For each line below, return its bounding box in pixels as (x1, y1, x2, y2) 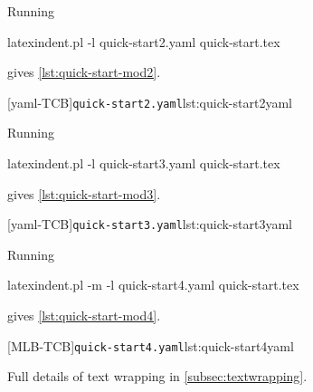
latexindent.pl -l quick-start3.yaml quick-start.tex (7, 154, 280, 173)
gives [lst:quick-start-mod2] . (7, 62, 161, 81)
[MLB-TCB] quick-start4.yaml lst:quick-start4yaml (7, 336, 294, 355)
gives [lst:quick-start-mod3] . (7, 184, 161, 203)
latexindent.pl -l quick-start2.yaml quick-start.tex (7, 32, 280, 51)
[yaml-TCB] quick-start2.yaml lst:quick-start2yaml (7, 92, 292, 111)
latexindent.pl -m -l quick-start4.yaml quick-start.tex (7, 275, 299, 294)
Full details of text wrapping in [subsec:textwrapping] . (7, 367, 308, 386)
